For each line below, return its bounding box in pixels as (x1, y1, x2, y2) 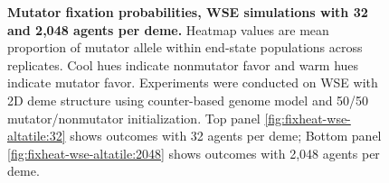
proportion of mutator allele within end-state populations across (7, 38, 363, 57)
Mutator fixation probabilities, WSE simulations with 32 (7, 3, 368, 21)
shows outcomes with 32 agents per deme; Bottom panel (70, 126, 382, 145)
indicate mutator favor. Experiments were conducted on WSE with (7, 73, 378, 92)
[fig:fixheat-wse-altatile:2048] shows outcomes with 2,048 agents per (7, 143, 380, 162)
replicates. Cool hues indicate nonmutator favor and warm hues (7, 55, 359, 74)
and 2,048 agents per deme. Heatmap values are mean (7, 20, 329, 39)
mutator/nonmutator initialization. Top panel (7, 108, 261, 127)
